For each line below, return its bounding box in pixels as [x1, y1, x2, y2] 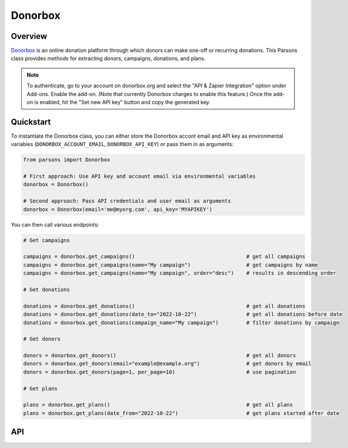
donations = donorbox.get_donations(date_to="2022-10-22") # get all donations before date [23, 311, 343, 318]
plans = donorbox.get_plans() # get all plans [23, 401, 293, 409]
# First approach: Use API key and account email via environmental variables [23, 173, 256, 180]
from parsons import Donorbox [23, 157, 111, 163]
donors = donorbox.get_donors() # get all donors [23, 352, 296, 359]
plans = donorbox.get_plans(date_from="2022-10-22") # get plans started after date [23, 410, 340, 416]
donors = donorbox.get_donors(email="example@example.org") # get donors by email [23, 360, 312, 367]
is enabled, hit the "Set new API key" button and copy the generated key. [34, 99, 211, 106]
